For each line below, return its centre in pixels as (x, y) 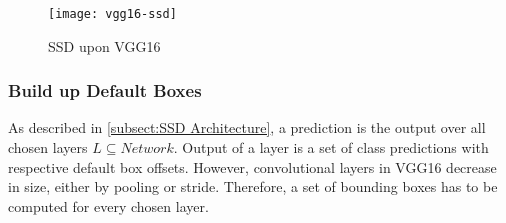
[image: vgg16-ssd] (112, 14)
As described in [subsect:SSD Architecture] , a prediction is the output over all (247, 127)
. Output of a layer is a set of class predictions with (331, 147)
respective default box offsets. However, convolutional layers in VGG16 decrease (252, 166)
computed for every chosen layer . (108, 205)
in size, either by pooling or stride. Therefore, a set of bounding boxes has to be (253, 186)
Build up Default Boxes (105, 90)
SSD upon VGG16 (104, 45)
